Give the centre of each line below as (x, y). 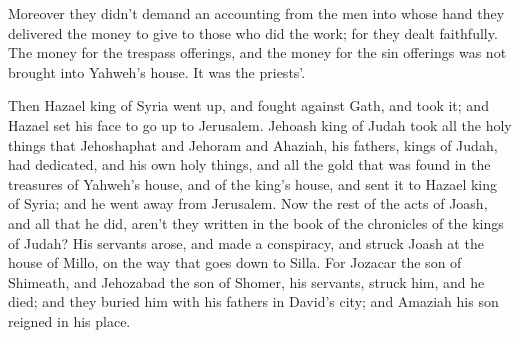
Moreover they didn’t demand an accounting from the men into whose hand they (256, 13)
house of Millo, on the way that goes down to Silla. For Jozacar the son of (235, 262)
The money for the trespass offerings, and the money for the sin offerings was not (257, 52)
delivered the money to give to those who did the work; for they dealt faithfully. (253, 32)
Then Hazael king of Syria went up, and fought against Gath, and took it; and (248, 105)
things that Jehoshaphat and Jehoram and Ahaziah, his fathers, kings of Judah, (253, 144)
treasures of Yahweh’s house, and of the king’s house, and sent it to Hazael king (253, 183)
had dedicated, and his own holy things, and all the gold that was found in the (249, 164)
